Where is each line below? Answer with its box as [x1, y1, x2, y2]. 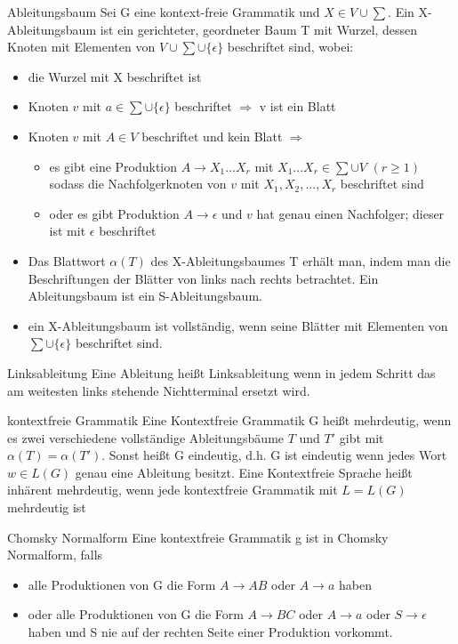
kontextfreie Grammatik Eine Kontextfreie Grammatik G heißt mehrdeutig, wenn [7, 411, 452, 430]
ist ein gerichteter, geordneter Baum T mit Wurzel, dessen [100, 20, 418, 38]
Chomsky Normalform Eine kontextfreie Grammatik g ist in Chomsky [7, 527, 389, 546]
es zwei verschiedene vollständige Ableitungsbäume [7, 428, 285, 447]
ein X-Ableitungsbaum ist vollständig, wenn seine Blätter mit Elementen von [28, 316, 448, 334]
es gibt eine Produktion [49, 157, 178, 175]
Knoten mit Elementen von [7, 37, 156, 56]
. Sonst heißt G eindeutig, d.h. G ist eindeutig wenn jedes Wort [101, 446, 447, 464]
